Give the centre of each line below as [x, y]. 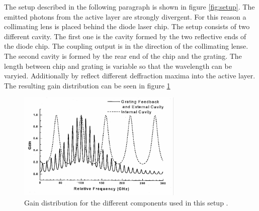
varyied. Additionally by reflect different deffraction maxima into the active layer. [130, 76]
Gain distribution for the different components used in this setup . [126, 203]
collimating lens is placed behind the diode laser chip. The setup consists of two [127, 26]
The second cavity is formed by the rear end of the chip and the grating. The [123, 56]
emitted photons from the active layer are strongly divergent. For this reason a [125, 16]
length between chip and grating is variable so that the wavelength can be [118, 66]
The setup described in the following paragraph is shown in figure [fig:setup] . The [129, 7]
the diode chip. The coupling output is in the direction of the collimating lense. [126, 46]
